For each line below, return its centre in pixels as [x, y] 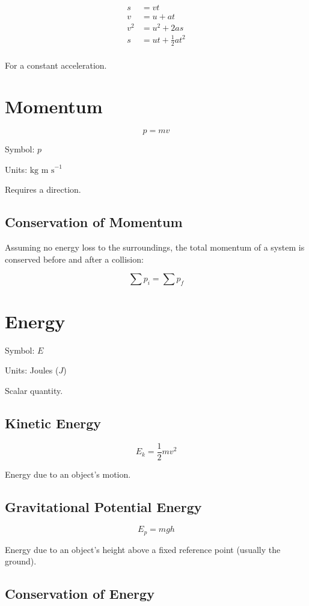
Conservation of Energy [80, 594]
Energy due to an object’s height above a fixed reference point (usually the [143, 549]
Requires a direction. [43, 189]
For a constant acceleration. [56, 65]
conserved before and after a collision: [74, 259]
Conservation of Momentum [94, 222]
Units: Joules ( [32, 370]
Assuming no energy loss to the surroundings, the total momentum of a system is [155, 247]
